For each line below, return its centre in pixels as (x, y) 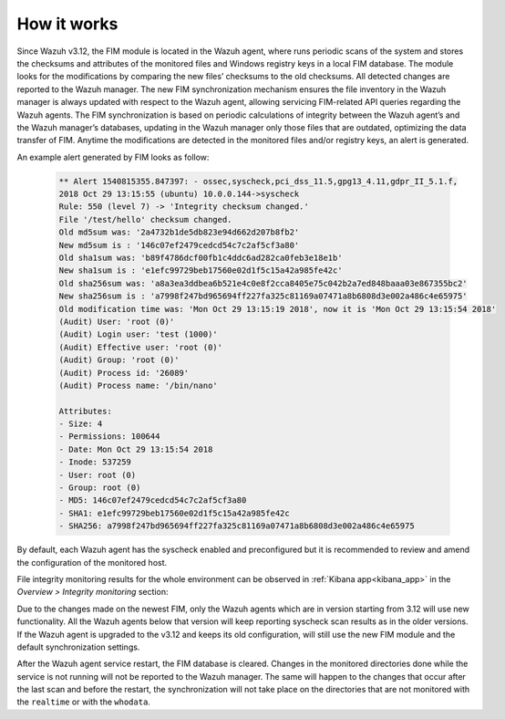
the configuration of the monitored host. (92, 562)
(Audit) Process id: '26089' (124, 373)
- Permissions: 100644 (109, 437)
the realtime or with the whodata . (83, 702)
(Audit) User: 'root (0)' (117, 321)
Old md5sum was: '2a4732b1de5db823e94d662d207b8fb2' (179, 232)
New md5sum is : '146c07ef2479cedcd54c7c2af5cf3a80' (179, 245)
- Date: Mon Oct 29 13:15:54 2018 (136, 449)
